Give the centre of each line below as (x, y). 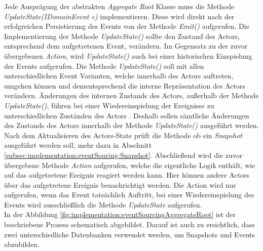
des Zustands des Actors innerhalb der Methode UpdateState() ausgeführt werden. (131, 125)
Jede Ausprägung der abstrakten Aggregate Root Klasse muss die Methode (119, 6)
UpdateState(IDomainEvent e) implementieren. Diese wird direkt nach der (119, 16)
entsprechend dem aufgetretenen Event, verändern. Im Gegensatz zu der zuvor (126, 46)
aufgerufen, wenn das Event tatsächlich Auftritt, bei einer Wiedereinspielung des (129, 195)
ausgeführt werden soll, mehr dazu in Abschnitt (78, 145)
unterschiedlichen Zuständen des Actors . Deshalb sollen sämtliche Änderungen (127, 115)
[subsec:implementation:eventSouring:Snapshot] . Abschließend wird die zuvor (123, 155)
